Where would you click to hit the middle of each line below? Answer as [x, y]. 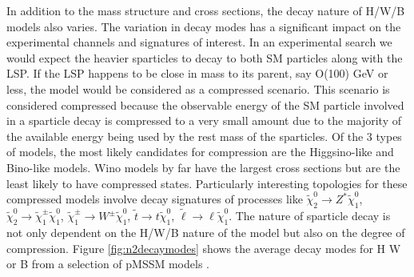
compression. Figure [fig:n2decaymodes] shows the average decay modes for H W [204, 248]
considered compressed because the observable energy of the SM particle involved [205, 104]
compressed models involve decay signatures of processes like [155, 199]
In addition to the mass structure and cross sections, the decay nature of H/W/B [206, 10]
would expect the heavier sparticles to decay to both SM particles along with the [205, 57]
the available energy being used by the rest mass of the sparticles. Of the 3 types [204, 136]
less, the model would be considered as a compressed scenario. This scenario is [198, 88]
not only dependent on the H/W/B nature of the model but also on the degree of [206, 232]
